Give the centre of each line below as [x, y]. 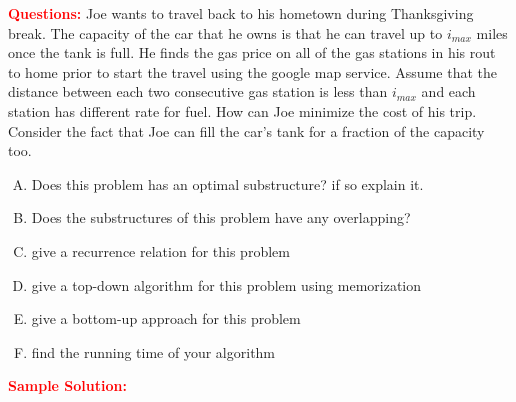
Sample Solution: [67, 385]
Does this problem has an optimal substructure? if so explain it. [227, 183]
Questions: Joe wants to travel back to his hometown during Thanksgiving [241, 13]
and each [448, 91]
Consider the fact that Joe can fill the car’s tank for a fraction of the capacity [246, 130]
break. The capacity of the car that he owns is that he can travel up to [225, 32]
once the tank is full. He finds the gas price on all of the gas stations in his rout [252, 52]
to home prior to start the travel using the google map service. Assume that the [252, 71]
